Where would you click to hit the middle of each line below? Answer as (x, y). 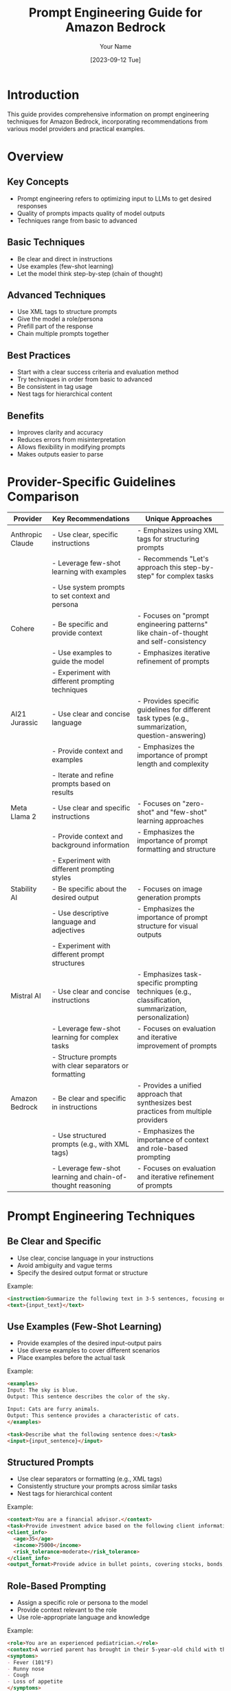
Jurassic (24, 722)
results (63, 792)
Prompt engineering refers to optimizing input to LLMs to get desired (114, 199)
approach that (160, 1094)
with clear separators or (90, 1065)
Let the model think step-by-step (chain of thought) (90, 273)
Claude (22, 543)
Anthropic (26, 534)
